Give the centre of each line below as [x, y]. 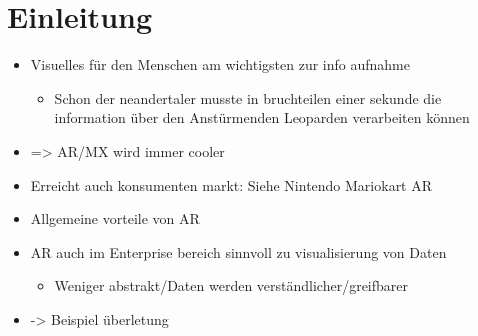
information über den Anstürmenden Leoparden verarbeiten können [262, 117]
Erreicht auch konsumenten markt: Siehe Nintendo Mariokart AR [231, 184]
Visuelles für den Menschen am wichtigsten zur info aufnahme [220, 64]
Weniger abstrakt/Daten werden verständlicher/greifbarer [231, 285]
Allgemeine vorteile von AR [115, 218]
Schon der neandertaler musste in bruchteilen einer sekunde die [248, 97]
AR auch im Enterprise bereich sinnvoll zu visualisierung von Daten [238, 251]
